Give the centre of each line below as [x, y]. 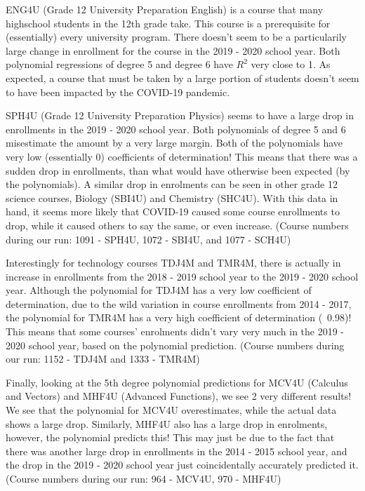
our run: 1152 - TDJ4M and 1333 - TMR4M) [103, 359]
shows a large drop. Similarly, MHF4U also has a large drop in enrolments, [167, 423]
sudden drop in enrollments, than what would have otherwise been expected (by [178, 170]
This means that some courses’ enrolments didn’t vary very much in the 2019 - [175, 331]
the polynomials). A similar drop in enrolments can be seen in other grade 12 [172, 184]
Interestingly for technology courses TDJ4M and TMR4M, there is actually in [173, 263]
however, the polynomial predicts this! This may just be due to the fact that [170, 437]
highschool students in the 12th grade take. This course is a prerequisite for [168, 23]
